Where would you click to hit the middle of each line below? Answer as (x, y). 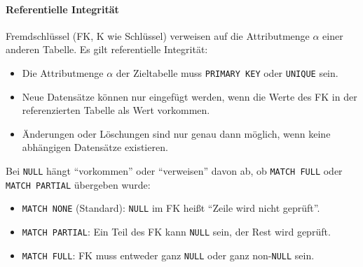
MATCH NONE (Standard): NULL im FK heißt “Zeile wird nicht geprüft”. (171, 208)
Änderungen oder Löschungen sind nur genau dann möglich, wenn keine (176, 133)
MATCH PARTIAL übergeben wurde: (78, 184)
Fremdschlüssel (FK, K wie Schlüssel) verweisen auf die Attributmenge (158, 35)
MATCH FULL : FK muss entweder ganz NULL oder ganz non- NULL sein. (168, 255)
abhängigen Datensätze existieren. (95, 147)
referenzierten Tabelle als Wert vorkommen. (116, 110)
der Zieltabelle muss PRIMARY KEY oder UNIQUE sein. (227, 72)
